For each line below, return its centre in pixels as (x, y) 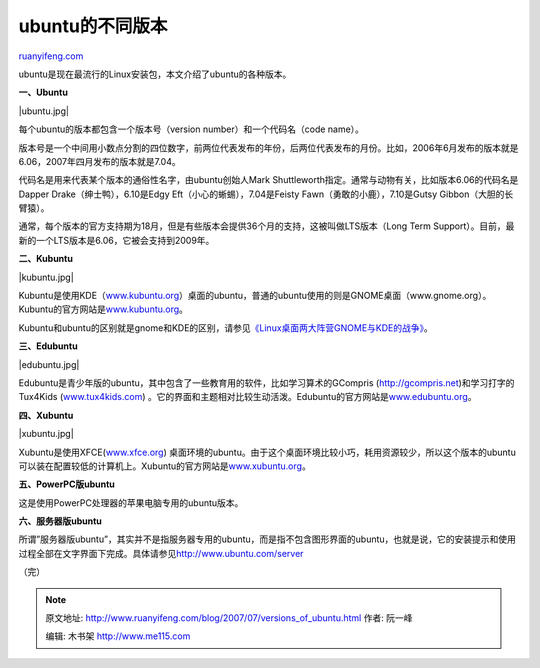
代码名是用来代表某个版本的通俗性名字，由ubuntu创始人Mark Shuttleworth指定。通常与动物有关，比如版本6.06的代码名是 (268, 180)
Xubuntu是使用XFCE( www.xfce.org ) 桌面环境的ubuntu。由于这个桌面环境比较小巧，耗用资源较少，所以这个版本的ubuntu (267, 452)
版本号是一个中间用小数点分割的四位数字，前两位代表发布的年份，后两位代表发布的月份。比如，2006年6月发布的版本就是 (268, 147)
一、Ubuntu (43, 92)
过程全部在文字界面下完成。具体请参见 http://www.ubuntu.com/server (161, 553)
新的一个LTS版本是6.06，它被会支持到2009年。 (116, 240)
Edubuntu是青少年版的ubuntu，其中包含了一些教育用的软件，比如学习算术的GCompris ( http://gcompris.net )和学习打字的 (266, 382)
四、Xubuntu (46, 415)
